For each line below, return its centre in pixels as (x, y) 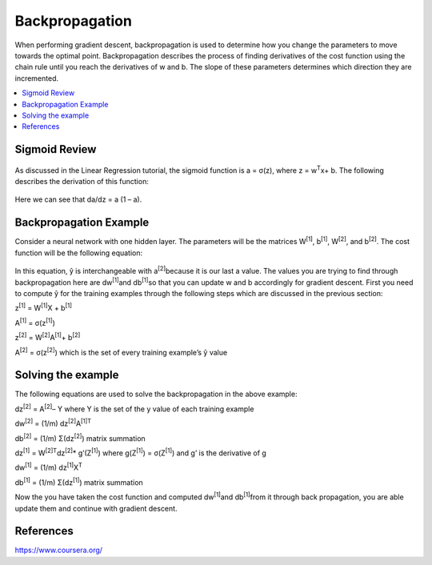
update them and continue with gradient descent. (96, 508)
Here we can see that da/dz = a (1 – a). (78, 199)
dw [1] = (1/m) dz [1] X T (49, 467)
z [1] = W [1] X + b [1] (43, 307)
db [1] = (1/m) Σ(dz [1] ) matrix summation (79, 482)
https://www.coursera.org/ (59, 550)
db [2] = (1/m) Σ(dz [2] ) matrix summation (80, 438)
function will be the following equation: (79, 253)
